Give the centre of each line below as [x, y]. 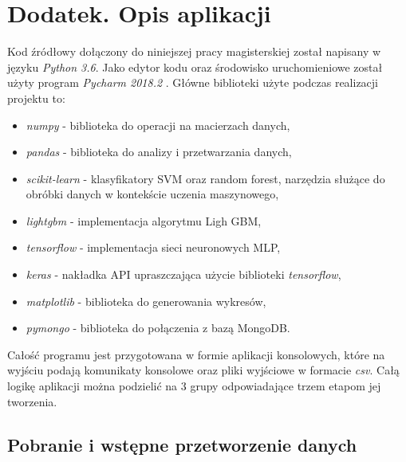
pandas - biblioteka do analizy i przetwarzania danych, [159, 152]
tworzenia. [32, 401]
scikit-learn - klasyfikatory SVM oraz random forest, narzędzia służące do [205, 178]
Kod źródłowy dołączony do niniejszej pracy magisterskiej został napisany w [194, 51]
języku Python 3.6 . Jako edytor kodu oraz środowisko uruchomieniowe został [195, 67]
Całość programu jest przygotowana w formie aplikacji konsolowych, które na [196, 354]
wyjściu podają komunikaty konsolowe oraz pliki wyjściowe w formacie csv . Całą [203, 370]
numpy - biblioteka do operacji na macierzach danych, [158, 125]
